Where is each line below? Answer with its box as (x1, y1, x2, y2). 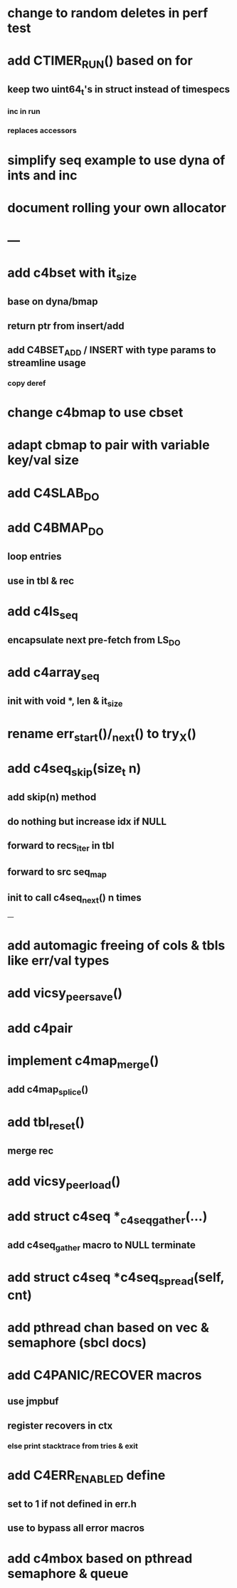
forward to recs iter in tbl (7, 840, 115, 853)
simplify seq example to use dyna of (7, 152, 226, 168)
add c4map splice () (7, 1083, 89, 1098)
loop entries (7, 550, 62, 563)
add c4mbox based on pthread (7, 1550, 193, 1567)
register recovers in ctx (7, 1419, 113, 1431)
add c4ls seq (7, 603, 78, 622)
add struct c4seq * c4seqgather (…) (7, 1208, 208, 1227)
